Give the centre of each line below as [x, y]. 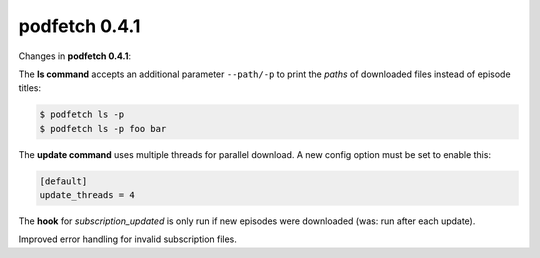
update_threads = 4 [87, 195]
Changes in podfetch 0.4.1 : [75, 56]
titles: [30, 88]
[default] [63, 181]
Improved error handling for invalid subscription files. [127, 239]
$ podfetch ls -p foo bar [103, 128]
